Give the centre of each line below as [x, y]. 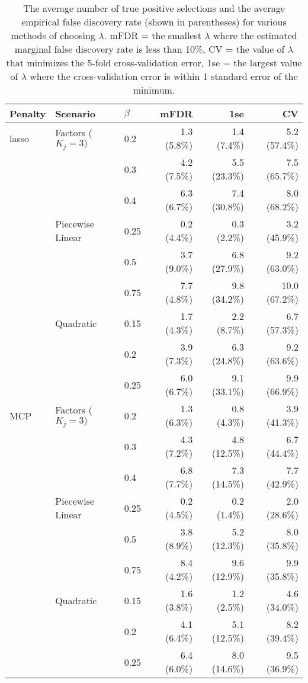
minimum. [154, 90]
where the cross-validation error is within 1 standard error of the [164, 76]
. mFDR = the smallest [153, 35]
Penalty [28, 113]
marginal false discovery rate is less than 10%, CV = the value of [150, 49]
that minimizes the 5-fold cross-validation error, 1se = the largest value [154, 62]
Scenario [76, 113]
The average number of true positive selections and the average [154, 8]
